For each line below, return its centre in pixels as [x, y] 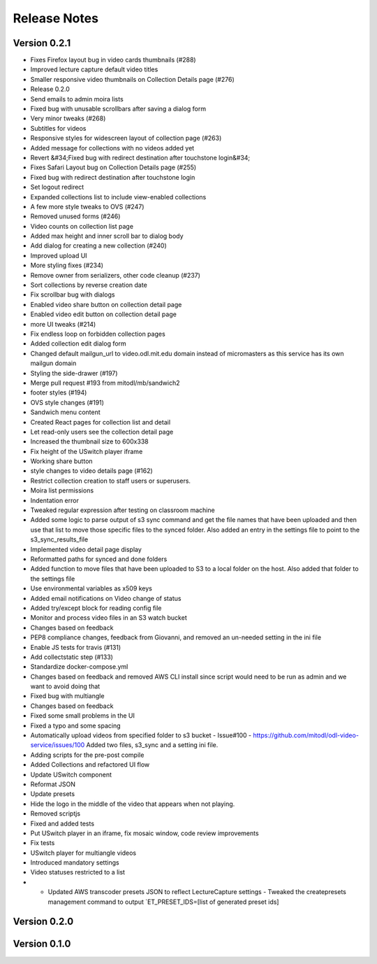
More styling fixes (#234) [67, 265]
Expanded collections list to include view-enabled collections [118, 197]
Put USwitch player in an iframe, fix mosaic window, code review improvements [145, 833]
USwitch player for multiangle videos [83, 853]
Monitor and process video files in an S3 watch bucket [109, 618]
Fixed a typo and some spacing [76, 725]
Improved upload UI [59, 255]
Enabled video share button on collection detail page [106, 304]
